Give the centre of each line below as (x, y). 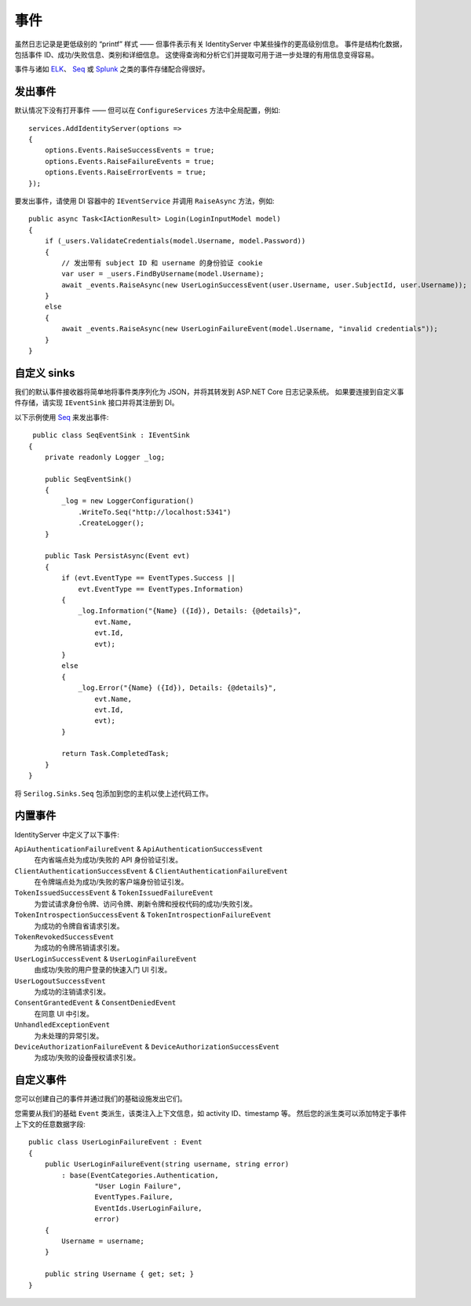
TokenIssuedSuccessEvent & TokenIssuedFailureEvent (114, 893)
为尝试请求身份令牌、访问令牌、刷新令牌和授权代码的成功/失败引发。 (146, 903)
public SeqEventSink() (88, 479)
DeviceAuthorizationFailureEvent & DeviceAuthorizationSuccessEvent (147, 1046)
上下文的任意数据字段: (50, 1124)
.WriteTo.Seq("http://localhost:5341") (155, 512)
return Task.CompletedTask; (115, 754)
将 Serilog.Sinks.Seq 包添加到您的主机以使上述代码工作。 (114, 793)
